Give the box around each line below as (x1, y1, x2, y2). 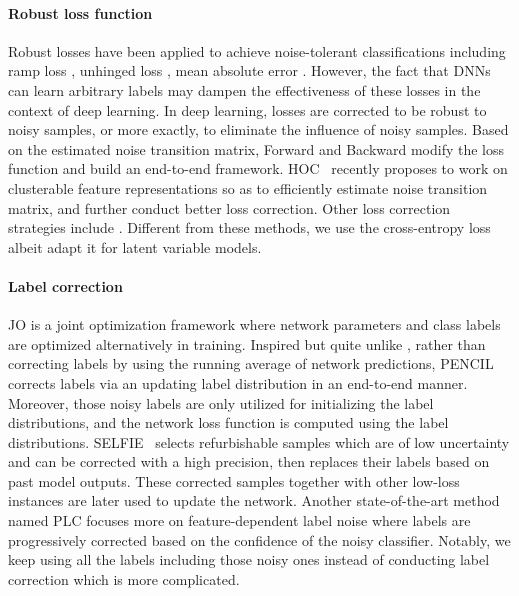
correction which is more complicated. (8, 568, 240, 589)
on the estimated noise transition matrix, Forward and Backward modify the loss (8, 138, 505, 159)
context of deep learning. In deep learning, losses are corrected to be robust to (8, 99, 487, 120)
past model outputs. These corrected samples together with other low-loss (8, 470, 460, 491)
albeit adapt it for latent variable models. (8, 236, 262, 257)
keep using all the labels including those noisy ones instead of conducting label (8, 549, 490, 570)
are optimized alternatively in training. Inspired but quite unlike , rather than (8, 333, 486, 354)
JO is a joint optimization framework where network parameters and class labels (8, 314, 501, 335)
